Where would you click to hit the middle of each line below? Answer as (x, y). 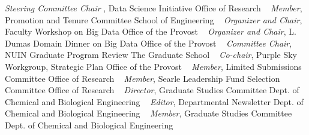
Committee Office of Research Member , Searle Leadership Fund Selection (142, 78)
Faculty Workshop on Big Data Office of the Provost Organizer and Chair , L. (151, 31)
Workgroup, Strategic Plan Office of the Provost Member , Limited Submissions (153, 66)
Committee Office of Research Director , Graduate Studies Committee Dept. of (152, 90)
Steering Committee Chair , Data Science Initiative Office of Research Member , (154, 8)
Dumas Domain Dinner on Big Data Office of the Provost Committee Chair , (148, 43)
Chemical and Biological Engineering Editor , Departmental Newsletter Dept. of (154, 101)
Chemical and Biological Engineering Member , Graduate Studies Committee (148, 113)
